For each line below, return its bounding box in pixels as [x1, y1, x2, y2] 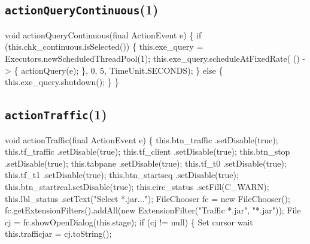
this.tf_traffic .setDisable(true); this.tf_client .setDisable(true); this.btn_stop [5, 145, 290, 158]
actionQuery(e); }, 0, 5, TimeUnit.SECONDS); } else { [21, 64, 223, 76]
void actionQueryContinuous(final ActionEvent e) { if [5, 28, 202, 41]
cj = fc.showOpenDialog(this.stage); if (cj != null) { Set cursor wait [5, 215, 253, 228]
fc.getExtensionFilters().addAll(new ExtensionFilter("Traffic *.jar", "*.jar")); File [5, 204, 301, 216]
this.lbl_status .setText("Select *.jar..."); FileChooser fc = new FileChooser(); [5, 192, 290, 204]
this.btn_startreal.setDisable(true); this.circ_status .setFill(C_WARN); [5, 180, 269, 192]
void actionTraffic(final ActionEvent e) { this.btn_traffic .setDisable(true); [5, 133, 278, 146]
